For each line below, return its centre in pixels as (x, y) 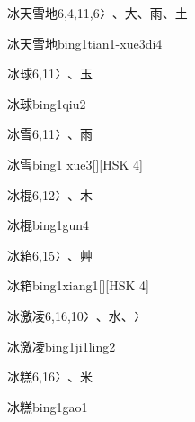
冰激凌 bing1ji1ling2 (62, 346)
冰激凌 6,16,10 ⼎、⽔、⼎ (77, 315)
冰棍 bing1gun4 (49, 225)
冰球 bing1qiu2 (47, 103)
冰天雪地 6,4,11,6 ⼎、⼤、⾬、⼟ (97, 13)
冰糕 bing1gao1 (48, 406)
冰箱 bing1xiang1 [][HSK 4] (78, 285)
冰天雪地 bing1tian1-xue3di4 (85, 43)
